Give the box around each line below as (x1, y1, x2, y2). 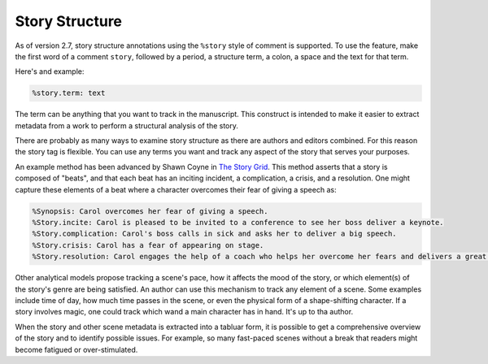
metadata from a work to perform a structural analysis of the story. (15, 120, 239, 130)
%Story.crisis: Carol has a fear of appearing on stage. (32, 240, 264, 249)
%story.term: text (32, 89, 106, 97)
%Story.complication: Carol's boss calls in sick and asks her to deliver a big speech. (32, 229, 398, 239)
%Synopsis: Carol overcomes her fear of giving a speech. (32, 206, 268, 215)
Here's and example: (15, 67, 85, 76)
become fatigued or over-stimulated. (15, 344, 138, 354)
